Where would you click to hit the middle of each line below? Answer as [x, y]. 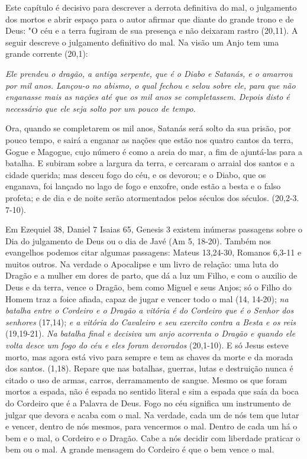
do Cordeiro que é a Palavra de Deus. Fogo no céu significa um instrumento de [148, 403]
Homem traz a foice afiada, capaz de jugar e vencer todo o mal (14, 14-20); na [147, 298]
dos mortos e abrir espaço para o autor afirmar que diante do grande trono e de [150, 19]
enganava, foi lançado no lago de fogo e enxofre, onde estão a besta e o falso [143, 186]
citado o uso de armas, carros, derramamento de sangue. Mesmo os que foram [146, 379]
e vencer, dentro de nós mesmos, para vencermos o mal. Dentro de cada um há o [151, 426]
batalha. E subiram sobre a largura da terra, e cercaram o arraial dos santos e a [150, 163]
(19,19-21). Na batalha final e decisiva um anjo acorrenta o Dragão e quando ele [151, 333]
